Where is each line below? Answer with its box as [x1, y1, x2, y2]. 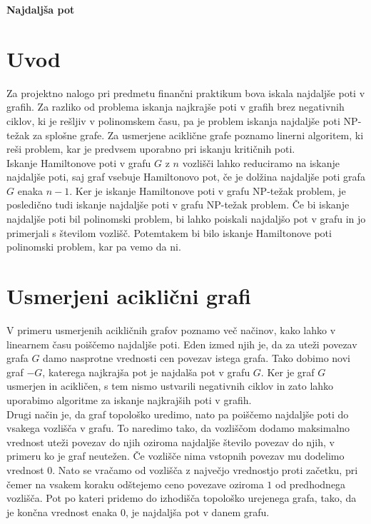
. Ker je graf [260, 364, 315, 379]
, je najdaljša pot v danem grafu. [125, 504, 270, 519]
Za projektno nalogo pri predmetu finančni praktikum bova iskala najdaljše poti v [6, 85, 365, 100]
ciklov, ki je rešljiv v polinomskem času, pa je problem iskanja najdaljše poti [6, 113, 340, 128]
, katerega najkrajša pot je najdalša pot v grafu [42, 364, 250, 379]
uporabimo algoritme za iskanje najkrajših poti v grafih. [6, 392, 252, 407]
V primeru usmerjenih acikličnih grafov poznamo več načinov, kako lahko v [6, 322, 336, 337]
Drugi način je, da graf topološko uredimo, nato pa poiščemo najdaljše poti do [6, 406, 349, 421]
